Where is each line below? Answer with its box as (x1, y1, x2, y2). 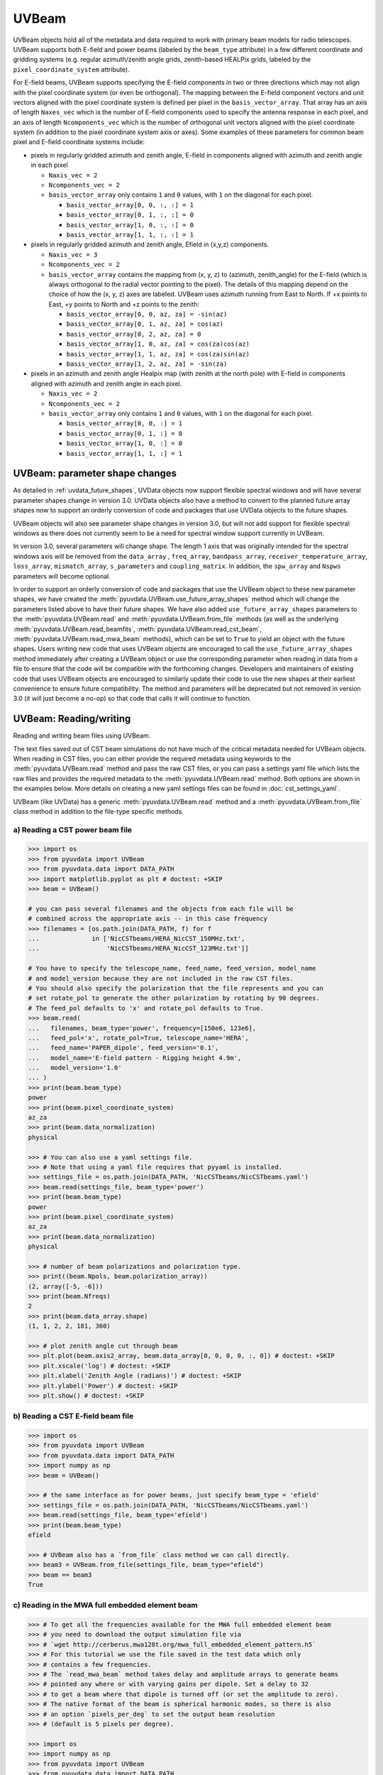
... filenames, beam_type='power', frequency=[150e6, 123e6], (28, 1024, 257, 1032)
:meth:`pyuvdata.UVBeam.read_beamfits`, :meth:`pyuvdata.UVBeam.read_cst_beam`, (13, 625, 262, 633)
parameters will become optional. (13, 572, 111, 580)
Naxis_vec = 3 (48, 251, 98, 258)
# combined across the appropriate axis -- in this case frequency (28, 914, 268, 923)
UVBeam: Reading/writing (13, 713, 131, 725)
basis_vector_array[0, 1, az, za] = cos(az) (66, 320, 224, 328)
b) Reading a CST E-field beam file (13, 1411, 134, 1421)
